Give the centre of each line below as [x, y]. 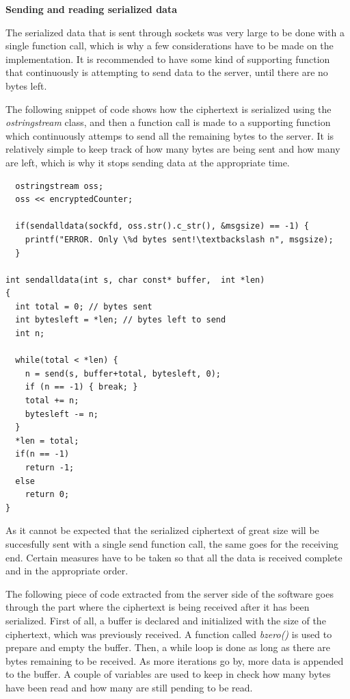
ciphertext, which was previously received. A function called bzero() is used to [169, 634]
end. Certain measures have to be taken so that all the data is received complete [174, 557]
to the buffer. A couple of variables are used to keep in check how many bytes [168, 674]
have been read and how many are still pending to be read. [129, 687]
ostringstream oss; [59, 186]
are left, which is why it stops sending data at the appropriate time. [148, 162]
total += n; [52, 401]
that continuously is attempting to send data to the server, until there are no [167, 72]
